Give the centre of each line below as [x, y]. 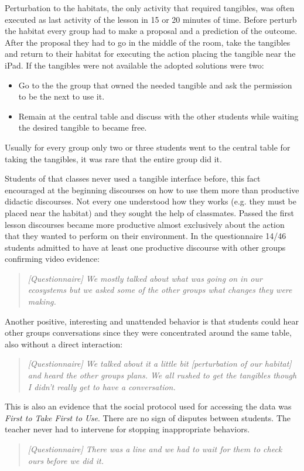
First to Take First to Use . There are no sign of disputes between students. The [148, 417]
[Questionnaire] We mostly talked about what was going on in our [145, 278]
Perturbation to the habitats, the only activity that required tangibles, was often [150, 8]
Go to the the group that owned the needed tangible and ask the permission [155, 85]
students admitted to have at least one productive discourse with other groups [145, 247]
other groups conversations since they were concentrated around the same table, [148, 332]
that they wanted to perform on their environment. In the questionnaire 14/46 [146, 236]
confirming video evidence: [52, 259]
